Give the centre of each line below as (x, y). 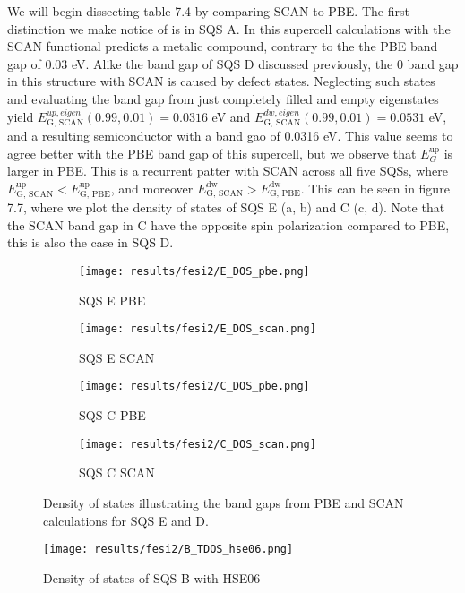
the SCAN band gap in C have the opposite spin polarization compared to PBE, (228, 224)
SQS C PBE (112, 415)
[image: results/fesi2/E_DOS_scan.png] (198, 329)
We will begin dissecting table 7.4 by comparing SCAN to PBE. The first (208, 11)
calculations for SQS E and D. (126, 520)
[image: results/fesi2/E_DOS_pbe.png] (194, 271)
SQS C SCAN (117, 473)
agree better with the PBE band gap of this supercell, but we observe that (212, 153)
